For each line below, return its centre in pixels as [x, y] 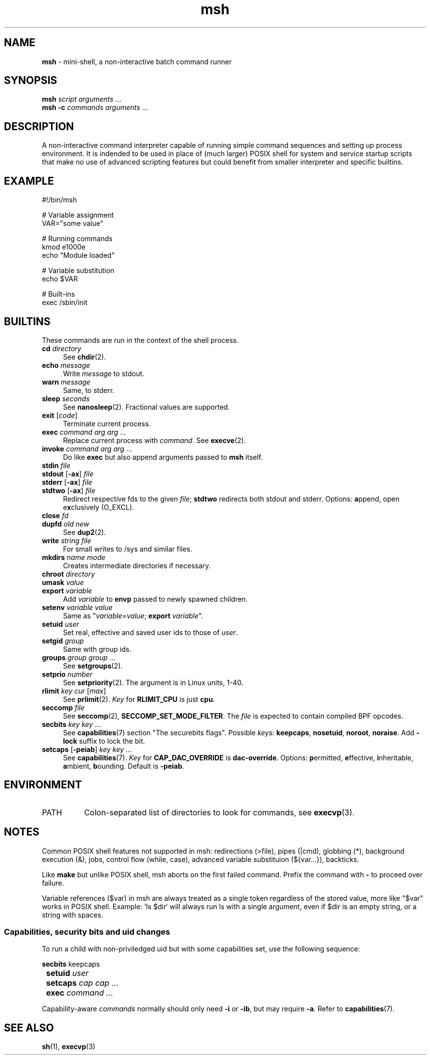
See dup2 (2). [84, 532]
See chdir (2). [84, 357]
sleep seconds [66, 398]
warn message [66, 382]
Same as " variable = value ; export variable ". [133, 615]
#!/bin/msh [59, 200]
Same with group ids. [97, 649]
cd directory [62, 348]
